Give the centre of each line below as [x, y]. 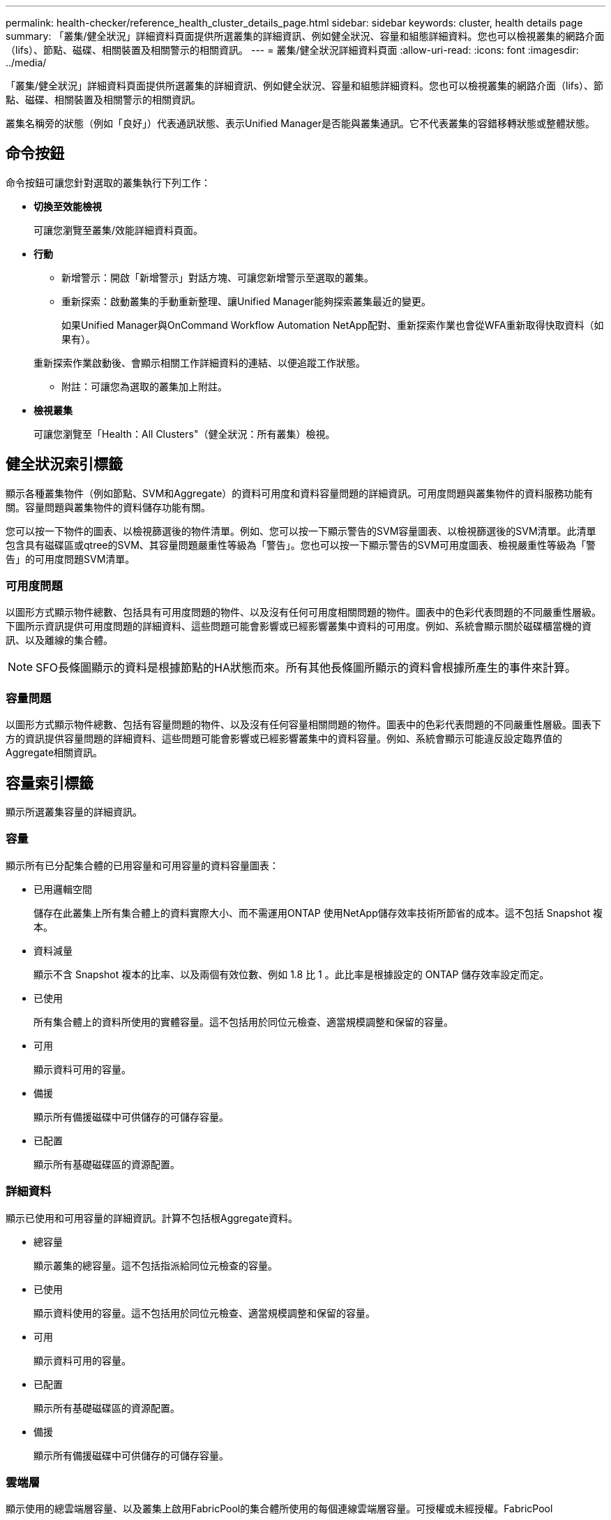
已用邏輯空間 [63, 889]
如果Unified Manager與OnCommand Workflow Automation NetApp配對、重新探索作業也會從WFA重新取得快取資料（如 [333, 325]
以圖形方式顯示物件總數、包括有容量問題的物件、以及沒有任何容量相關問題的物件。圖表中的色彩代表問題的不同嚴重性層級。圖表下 [303, 725]
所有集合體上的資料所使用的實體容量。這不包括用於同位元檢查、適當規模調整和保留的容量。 [243, 1021]
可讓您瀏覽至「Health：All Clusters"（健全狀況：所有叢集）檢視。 [184, 434]
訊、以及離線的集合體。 [59, 640]
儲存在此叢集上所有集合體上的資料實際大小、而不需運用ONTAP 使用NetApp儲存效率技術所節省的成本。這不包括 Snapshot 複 [318, 913]
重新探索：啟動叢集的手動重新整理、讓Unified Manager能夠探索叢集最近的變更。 [246, 301]
